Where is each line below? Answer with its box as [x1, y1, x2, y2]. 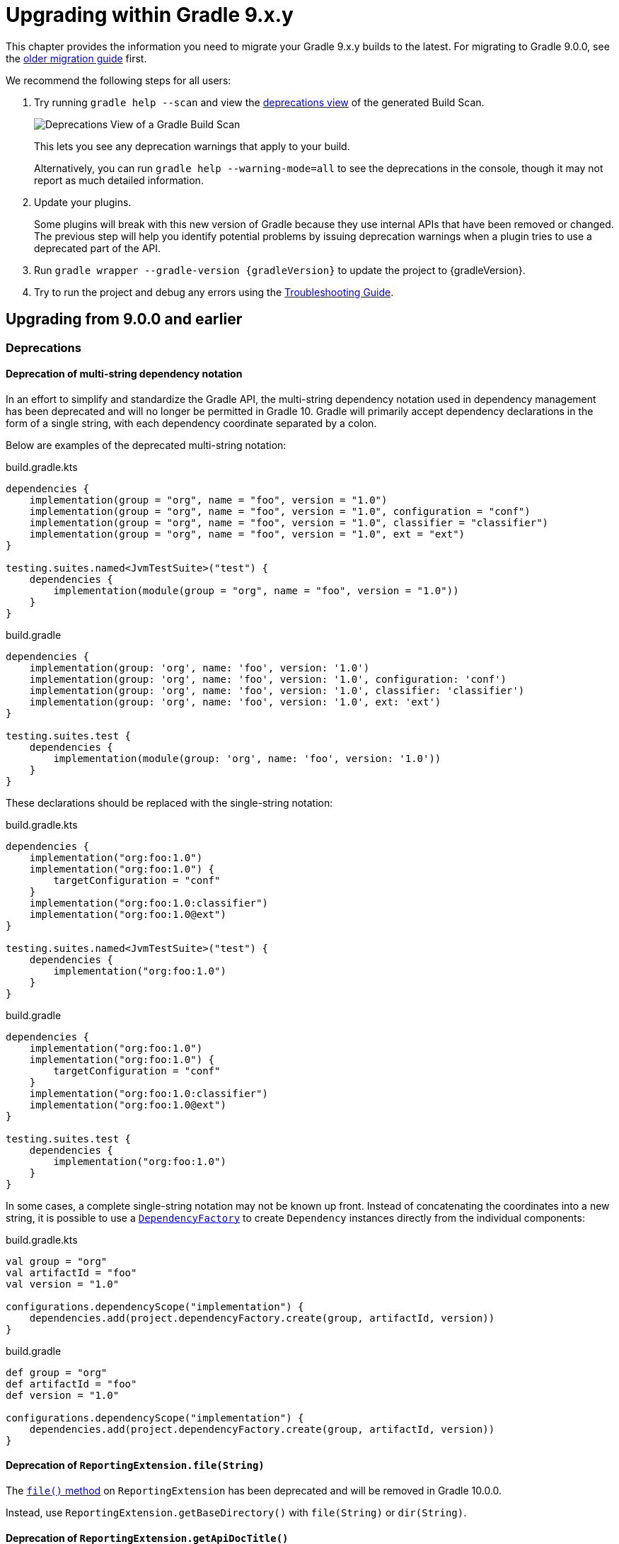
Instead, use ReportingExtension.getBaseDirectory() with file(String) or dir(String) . [6, 1506, 467, 1519]
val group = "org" [6, 1255, 108, 1267]
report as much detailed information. [34, 174, 204, 186]
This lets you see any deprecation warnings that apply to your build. [34, 140, 350, 152]
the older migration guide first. [6, 52, 147, 64]
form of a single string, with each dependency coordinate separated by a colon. [6, 416, 377, 429]
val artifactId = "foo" [6, 1266, 137, 1278]
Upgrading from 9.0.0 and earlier [6, 310, 243, 329]
